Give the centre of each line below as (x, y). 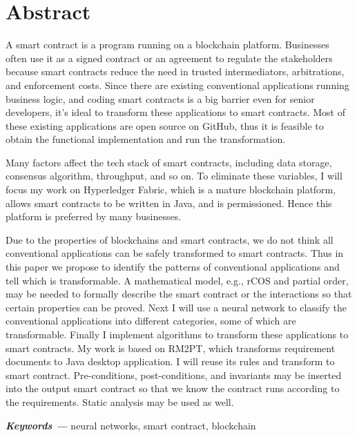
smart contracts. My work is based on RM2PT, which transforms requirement (171, 348)
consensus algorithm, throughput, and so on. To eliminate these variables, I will (174, 176)
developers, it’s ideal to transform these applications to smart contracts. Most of (175, 112)
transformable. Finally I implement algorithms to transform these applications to (177, 334)
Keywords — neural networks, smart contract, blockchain (131, 425)
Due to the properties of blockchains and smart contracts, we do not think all (170, 239)
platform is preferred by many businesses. (94, 216)
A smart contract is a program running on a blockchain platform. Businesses (167, 45)
